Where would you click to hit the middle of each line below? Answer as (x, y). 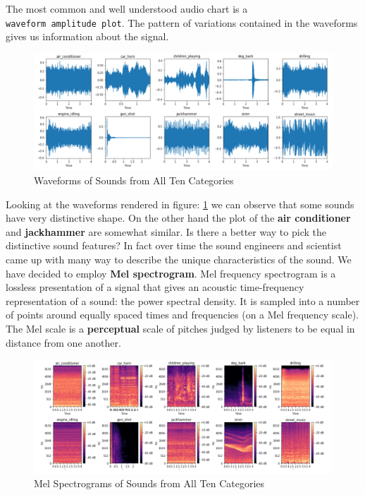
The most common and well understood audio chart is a (127, 8)
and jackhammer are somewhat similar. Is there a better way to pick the (166, 231)
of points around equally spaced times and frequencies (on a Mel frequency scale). (182, 315)
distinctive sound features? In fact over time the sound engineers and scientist (174, 245)
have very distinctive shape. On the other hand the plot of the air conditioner (178, 218)
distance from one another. (63, 342)
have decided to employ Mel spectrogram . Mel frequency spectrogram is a (171, 273)
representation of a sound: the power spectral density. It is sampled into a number (183, 300)
